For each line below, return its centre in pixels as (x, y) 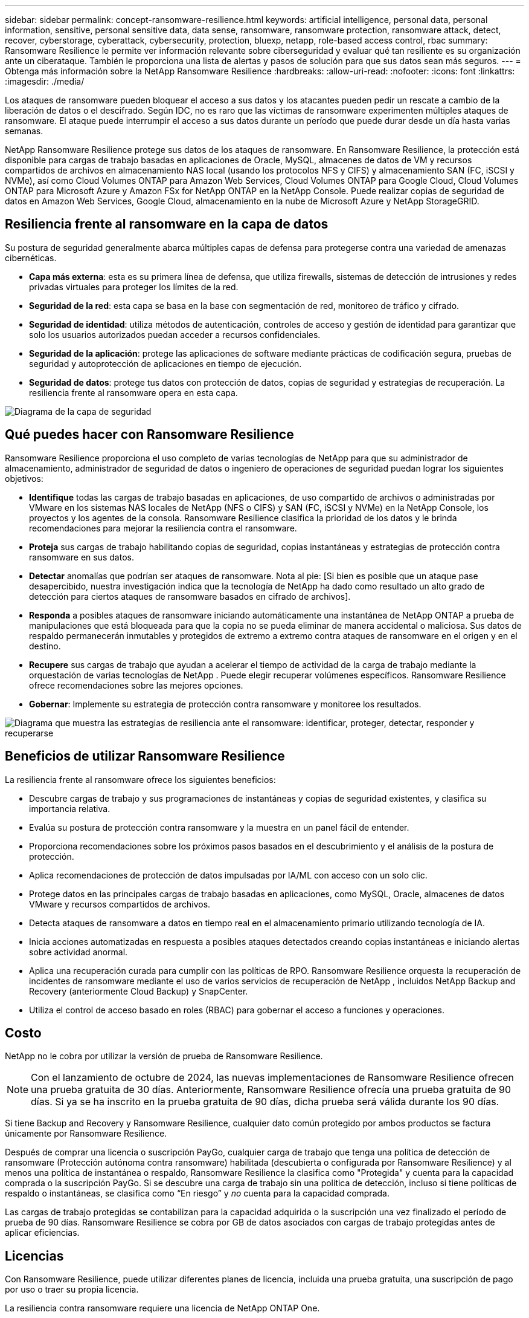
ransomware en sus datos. (82, 557)
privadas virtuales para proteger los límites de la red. (134, 287)
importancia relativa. (70, 808)
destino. (45, 646)
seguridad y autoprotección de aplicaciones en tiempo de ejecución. (165, 363)
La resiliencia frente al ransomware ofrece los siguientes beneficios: (140, 779)
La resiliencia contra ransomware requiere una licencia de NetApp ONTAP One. (162, 1308)
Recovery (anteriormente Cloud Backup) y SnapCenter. (139, 991)
